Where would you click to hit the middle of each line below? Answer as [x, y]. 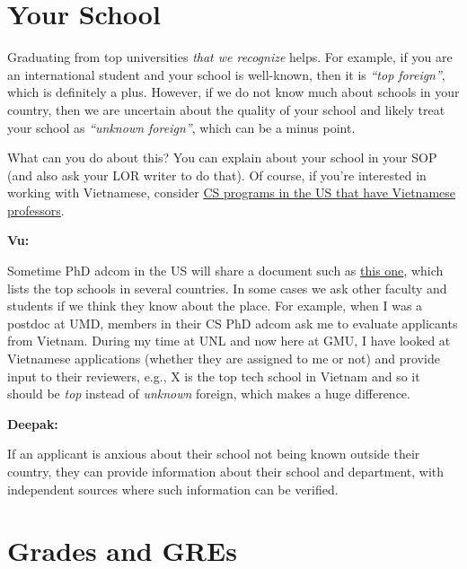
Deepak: [33, 423]
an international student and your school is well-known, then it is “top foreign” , [226, 74]
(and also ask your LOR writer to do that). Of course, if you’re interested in [217, 175]
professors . [36, 210]
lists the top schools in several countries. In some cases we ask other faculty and [227, 288]
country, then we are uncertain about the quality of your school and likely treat [226, 109]
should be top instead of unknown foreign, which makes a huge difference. [209, 394]
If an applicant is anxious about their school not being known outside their [214, 454]
